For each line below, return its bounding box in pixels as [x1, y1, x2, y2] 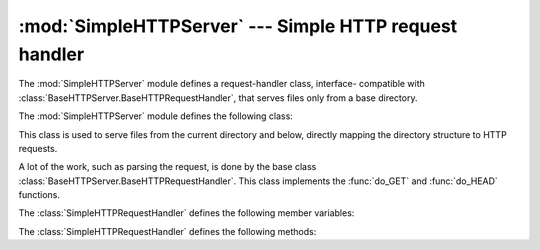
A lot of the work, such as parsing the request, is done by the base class [18, 161, 317, 173]
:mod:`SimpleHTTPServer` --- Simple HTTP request [18, 15, 458, 37]
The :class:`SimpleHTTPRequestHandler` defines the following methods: [18, 225, 317, 237]
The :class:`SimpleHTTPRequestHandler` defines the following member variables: [18, 207, 355, 219]
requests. [18, 142, 58, 154]
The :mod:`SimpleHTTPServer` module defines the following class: [18, 110, 294, 122]
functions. [18, 189, 60, 201]
